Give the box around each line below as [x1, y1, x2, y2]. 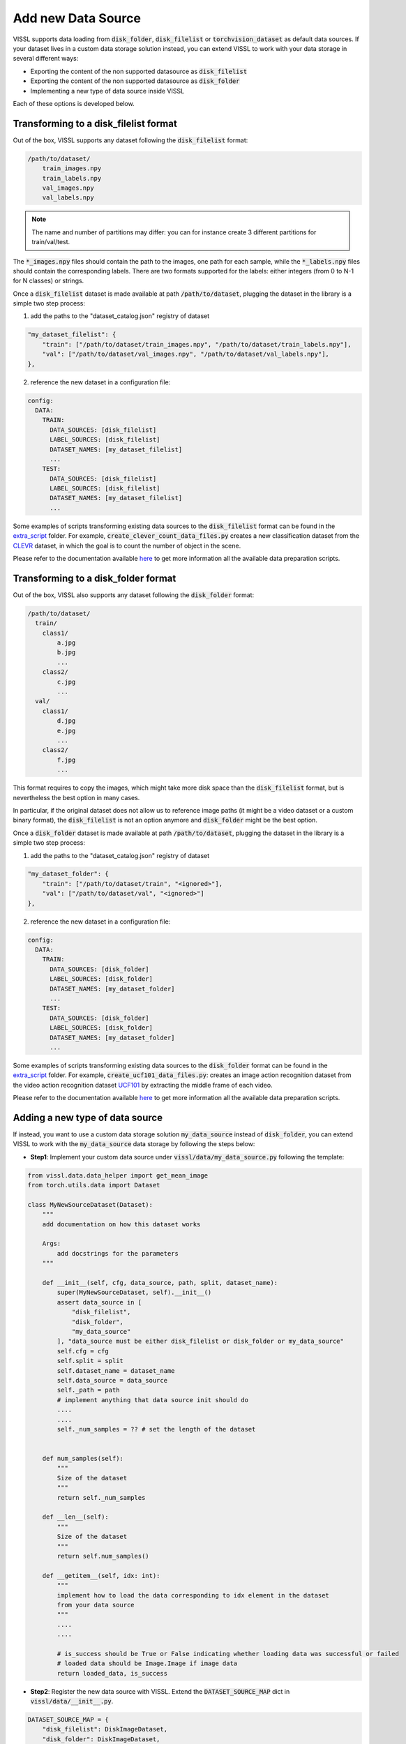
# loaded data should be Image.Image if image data [57, 1660, 238, 1667]
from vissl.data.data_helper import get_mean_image [27, 1171, 209, 1179]
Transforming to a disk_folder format [13, 572, 176, 584]
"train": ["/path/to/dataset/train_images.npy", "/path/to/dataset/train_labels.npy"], [42, 340, 352, 348]
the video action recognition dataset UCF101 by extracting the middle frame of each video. [13, 1081, 273, 1089]
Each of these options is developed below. [13, 99, 135, 107]
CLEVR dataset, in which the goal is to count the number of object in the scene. [13, 541, 241, 550]
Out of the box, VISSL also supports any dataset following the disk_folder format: [13, 590, 255, 599]
